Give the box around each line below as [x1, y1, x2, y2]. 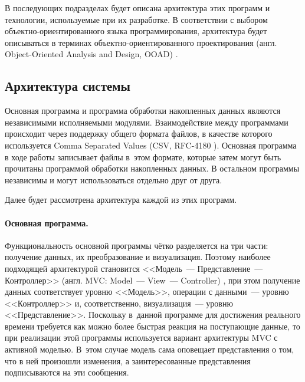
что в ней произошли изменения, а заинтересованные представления [5, 354, 251, 367]
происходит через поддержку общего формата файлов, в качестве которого [5, 127, 273, 140]
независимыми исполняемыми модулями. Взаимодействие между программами [5, 116, 288, 128]
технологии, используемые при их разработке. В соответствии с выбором [5, 13, 268, 25]
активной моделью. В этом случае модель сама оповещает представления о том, [5, 343, 294, 355]
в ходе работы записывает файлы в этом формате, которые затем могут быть [5, 150, 281, 163]
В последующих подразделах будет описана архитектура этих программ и [5, 2, 270, 14]
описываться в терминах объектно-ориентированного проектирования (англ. [5, 36, 277, 48]
